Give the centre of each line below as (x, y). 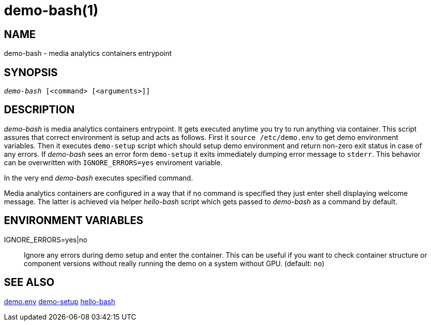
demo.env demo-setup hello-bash (60, 301)
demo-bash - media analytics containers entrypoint (88, 53)
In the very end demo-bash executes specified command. (99, 178)
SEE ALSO (29, 282)
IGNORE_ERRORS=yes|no (46, 239)
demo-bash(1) (51, 10)
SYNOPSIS (31, 72)
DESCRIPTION (39, 110)
